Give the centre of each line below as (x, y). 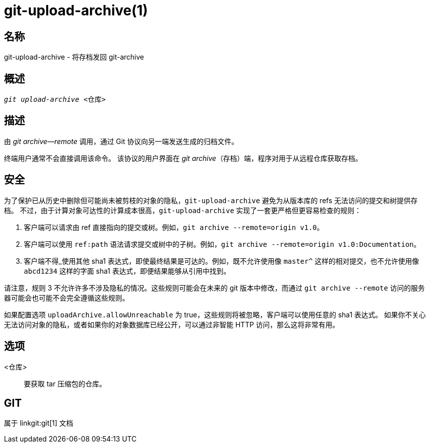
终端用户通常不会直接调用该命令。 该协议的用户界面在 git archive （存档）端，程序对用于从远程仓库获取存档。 (183, 158)
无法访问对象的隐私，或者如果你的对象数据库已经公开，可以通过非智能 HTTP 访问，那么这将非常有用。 (172, 324)
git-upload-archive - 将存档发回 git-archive (74, 57)
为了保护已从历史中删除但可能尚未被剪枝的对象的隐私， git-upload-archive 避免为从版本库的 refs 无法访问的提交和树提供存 (211, 200)
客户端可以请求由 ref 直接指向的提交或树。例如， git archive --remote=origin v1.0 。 (174, 227)
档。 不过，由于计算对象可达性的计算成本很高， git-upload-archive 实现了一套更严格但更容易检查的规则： (183, 210)
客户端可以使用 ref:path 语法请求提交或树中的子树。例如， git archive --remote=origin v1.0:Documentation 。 (222, 244)
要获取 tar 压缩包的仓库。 (65, 383)
